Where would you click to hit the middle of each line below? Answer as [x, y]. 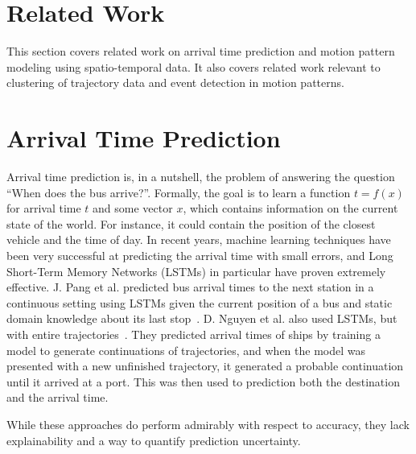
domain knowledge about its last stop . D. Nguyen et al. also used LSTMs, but [202, 318]
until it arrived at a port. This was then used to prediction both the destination [203, 381]
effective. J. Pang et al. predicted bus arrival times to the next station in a [190, 287]
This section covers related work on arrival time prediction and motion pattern [201, 51]
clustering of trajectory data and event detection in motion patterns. [175, 83]
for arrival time [44, 208]
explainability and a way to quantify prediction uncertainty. [154, 440]
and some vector [133, 208]
